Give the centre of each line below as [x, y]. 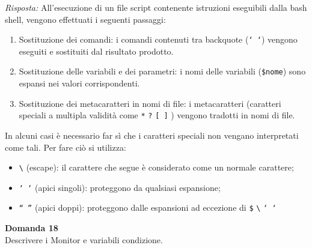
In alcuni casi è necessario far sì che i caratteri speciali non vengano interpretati [152, 135]
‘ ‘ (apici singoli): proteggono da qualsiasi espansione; [120, 187]
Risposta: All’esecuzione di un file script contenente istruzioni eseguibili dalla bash [156, 7]
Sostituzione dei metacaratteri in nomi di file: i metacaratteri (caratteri [150, 103]
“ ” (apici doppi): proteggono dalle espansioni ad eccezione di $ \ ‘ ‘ [148, 207]
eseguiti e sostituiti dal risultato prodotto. [96, 51]
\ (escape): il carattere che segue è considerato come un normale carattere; [156, 167]
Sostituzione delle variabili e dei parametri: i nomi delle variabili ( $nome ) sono [162, 71]
